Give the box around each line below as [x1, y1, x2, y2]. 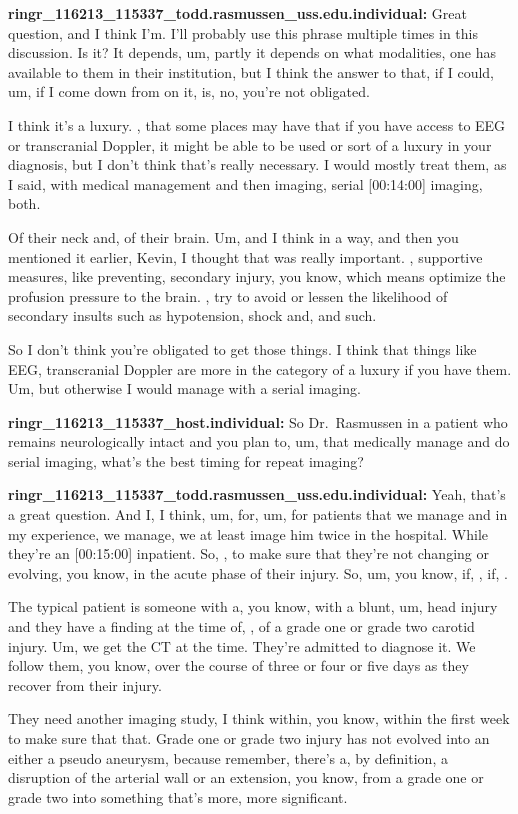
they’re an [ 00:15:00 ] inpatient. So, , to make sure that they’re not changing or [8, 543, 489, 564]
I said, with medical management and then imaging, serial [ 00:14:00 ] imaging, [8, 173, 483, 194]
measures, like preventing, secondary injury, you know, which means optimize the [8, 266, 506, 287]
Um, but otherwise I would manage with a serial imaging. [8, 378, 361, 399]
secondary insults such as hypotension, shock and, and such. [8, 305, 377, 326]
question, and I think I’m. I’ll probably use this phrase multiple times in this [8, 22, 478, 43]
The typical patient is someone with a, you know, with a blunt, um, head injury [8, 596, 498, 617]
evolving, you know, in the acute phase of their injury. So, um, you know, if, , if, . [8, 562, 508, 583]
